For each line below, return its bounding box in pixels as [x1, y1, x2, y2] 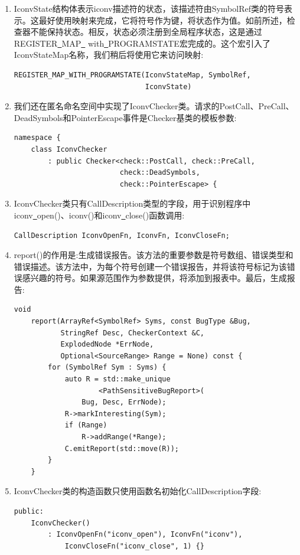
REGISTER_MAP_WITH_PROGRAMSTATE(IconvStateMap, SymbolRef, [14, 70, 251, 79]
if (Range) [64, 421, 107, 430]
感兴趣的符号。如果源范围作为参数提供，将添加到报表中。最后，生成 [22, 272, 287, 284]
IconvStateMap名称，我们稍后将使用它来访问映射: [14, 48, 204, 61]
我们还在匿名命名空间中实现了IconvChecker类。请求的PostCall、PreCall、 [14, 100, 294, 112]
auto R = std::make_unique [64, 375, 171, 384]
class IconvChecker [31, 145, 107, 154]
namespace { [14, 133, 61, 142]
